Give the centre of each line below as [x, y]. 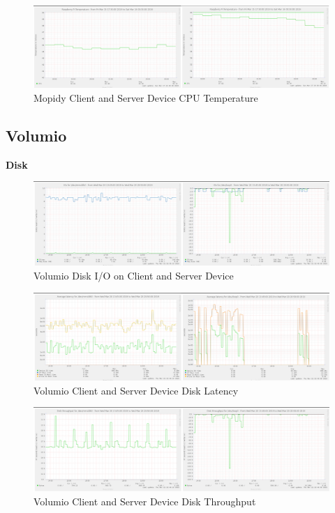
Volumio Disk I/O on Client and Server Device [134, 275]
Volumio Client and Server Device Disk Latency [136, 390]
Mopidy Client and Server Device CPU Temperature [146, 98]
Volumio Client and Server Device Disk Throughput [145, 501]
